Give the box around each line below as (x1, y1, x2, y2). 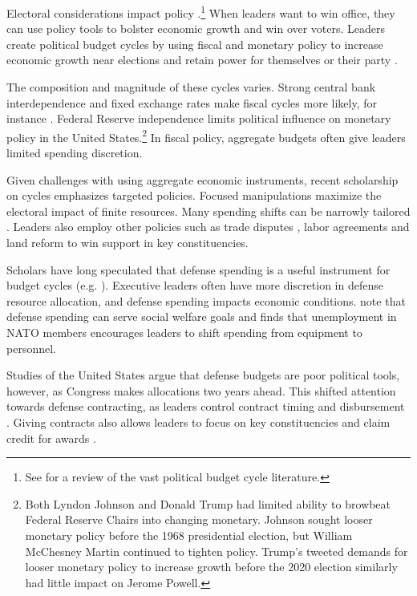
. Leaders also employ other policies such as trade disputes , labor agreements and (6, 218, 410, 235)
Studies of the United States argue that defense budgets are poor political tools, (6, 367, 400, 383)
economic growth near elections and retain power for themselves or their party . (6, 51, 398, 68)
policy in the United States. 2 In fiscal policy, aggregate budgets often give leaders (6, 126, 406, 145)
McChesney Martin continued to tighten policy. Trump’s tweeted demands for (25, 542, 408, 559)
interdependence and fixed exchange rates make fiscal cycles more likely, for (6, 94, 377, 111)
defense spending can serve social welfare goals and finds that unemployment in (6, 308, 397, 325)
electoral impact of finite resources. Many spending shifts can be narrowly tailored (6, 202, 411, 219)
